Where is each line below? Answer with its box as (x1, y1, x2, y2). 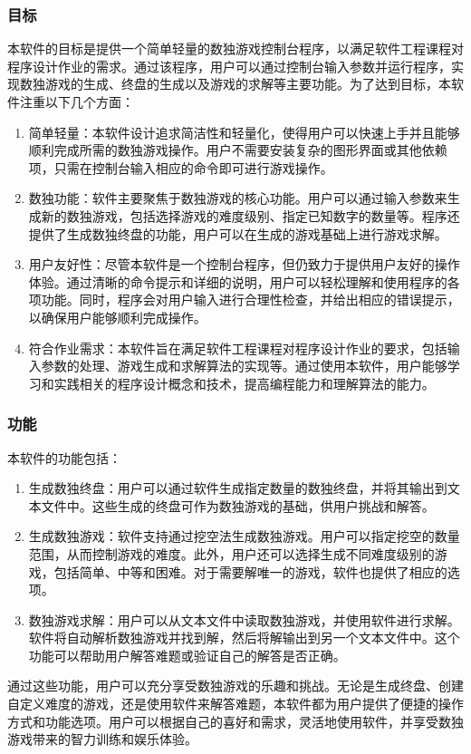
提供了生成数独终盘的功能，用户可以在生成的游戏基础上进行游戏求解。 (28, 224, 447, 243)
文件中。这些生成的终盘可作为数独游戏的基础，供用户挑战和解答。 (41, 496, 435, 515)
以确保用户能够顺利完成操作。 (28, 307, 207, 326)
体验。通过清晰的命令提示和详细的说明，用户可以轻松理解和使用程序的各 (28, 272, 460, 291)
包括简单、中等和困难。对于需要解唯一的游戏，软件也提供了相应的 (53, 562, 447, 581)
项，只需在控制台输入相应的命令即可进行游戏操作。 (28, 158, 333, 177)
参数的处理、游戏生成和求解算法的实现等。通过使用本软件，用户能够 (41, 356, 447, 375)
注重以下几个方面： (19, 92, 134, 111)
